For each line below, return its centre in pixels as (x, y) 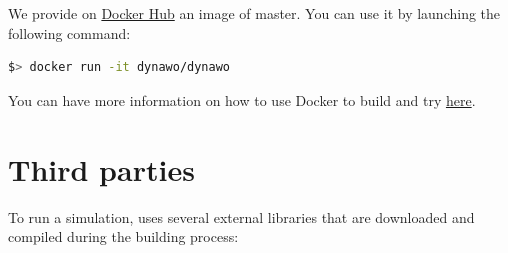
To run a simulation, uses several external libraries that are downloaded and (241, 216)
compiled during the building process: (123, 236)
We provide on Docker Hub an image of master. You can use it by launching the (254, 13)
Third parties (101, 168)
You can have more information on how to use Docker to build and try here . (242, 99)
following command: (69, 32)
